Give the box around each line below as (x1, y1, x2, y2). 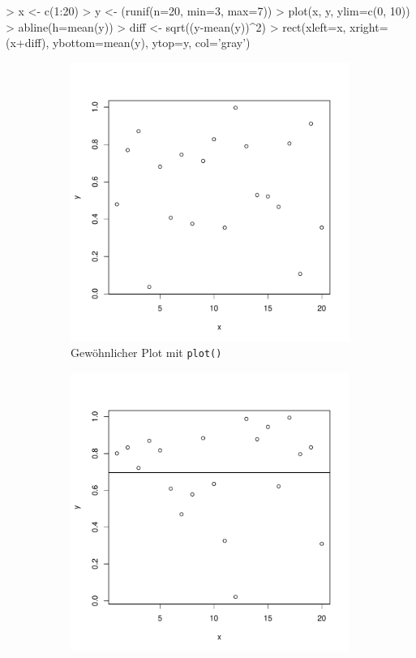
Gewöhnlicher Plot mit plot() (71, 344, 222, 361)
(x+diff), (6, 34, 49, 51)
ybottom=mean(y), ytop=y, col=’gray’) (52, 34, 251, 51)
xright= (350, 18, 388, 35)
